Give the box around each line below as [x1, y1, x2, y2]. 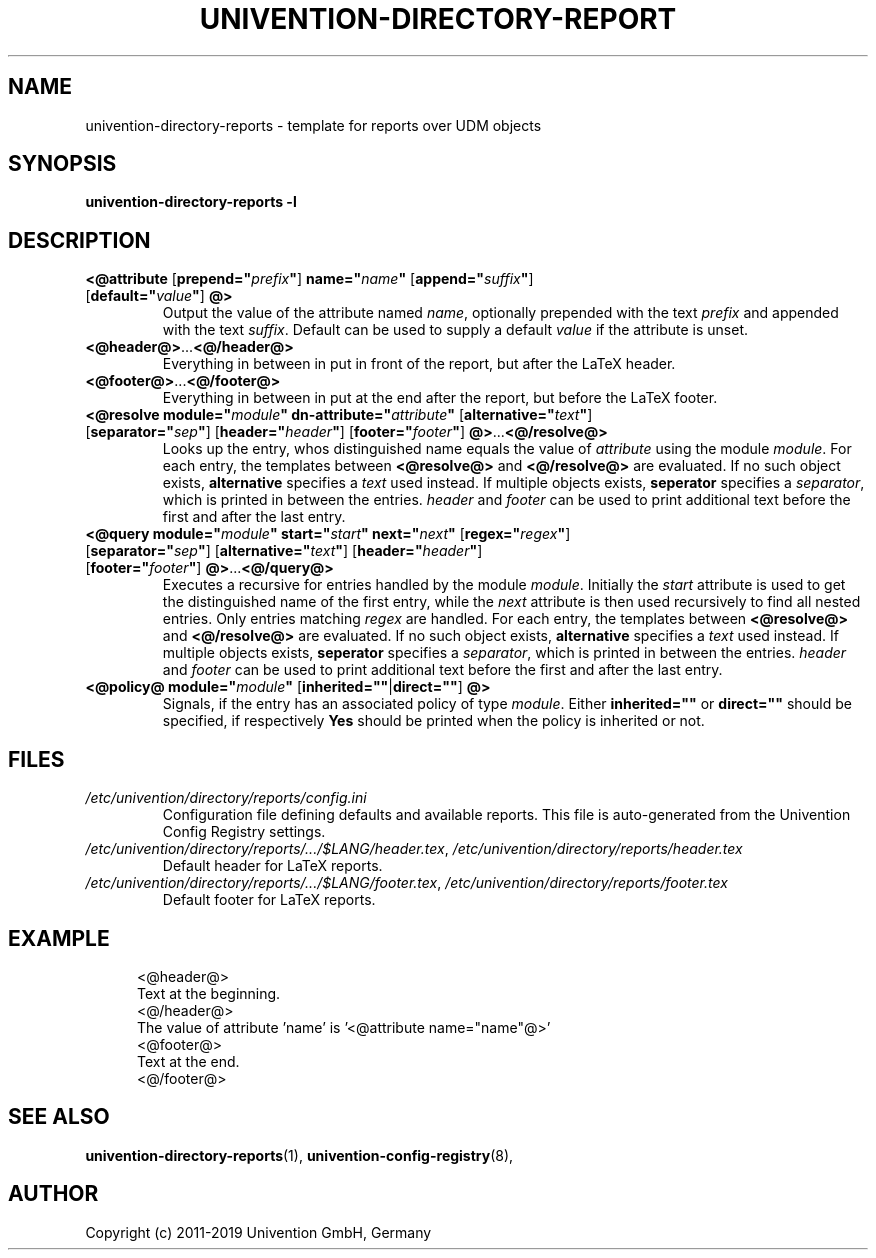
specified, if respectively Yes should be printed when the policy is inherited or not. [162, 712, 705, 730]
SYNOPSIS [8, 151, 117, 177]
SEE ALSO [8, 1104, 110, 1130]
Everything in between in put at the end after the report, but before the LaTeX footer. [162, 389, 718, 407]
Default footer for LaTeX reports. [162, 891, 376, 909]
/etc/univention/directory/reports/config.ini [85, 789, 367, 807]
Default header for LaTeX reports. [162, 857, 383, 875]
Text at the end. [137, 1052, 240, 1070]
